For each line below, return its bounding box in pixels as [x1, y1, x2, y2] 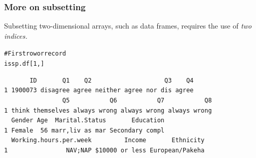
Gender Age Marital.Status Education [11, 117, 164, 124]
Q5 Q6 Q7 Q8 [62, 96, 212, 104]
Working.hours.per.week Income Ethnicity [11, 137, 205, 144]
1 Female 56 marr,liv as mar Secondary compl [4, 126, 164, 134]
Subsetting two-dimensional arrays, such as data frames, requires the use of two [4, 20, 252, 31]
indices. [4, 30, 27, 41]
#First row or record [4, 50, 66, 58]
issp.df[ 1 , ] [4, 60, 44, 68]
